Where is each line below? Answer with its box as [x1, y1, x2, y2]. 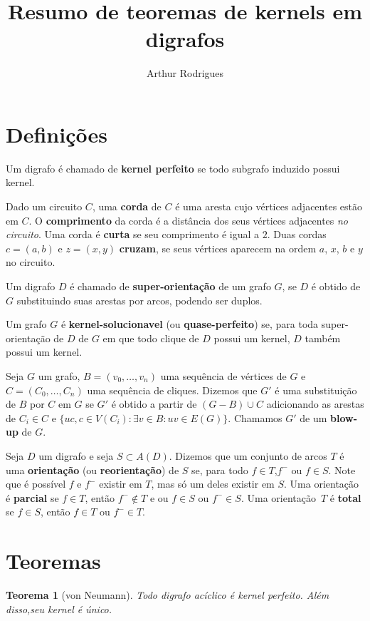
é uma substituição [275, 382, 357, 397]
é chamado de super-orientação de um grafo [70, 279, 271, 293]
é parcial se [6, 490, 59, 505]
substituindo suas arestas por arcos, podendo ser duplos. [16, 292, 263, 307]
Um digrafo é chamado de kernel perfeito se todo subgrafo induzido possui [6, 160, 340, 175]
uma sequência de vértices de [160, 368, 287, 383]
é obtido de [311, 279, 361, 293]
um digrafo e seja [38, 448, 114, 463]
